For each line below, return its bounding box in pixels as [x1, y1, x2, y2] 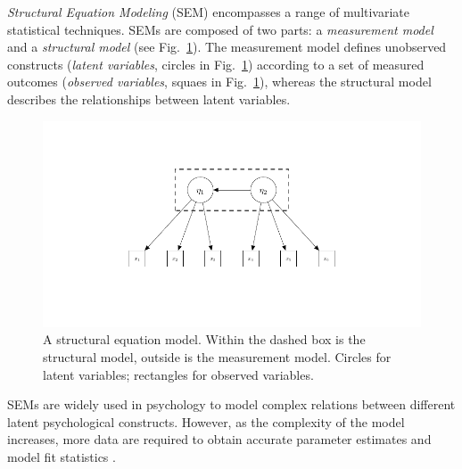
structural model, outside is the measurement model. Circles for [43, 348, 392, 366]
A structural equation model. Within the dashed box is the [43, 330, 366, 349]
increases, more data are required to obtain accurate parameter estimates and [7, 430, 432, 448]
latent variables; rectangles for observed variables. [43, 365, 314, 383]
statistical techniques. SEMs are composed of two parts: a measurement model [7, 20, 433, 38]
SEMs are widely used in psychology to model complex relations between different [7, 395, 456, 414]
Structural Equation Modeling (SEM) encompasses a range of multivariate [7, 3, 410, 21]
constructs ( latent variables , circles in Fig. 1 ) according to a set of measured [7, 54, 425, 73]
